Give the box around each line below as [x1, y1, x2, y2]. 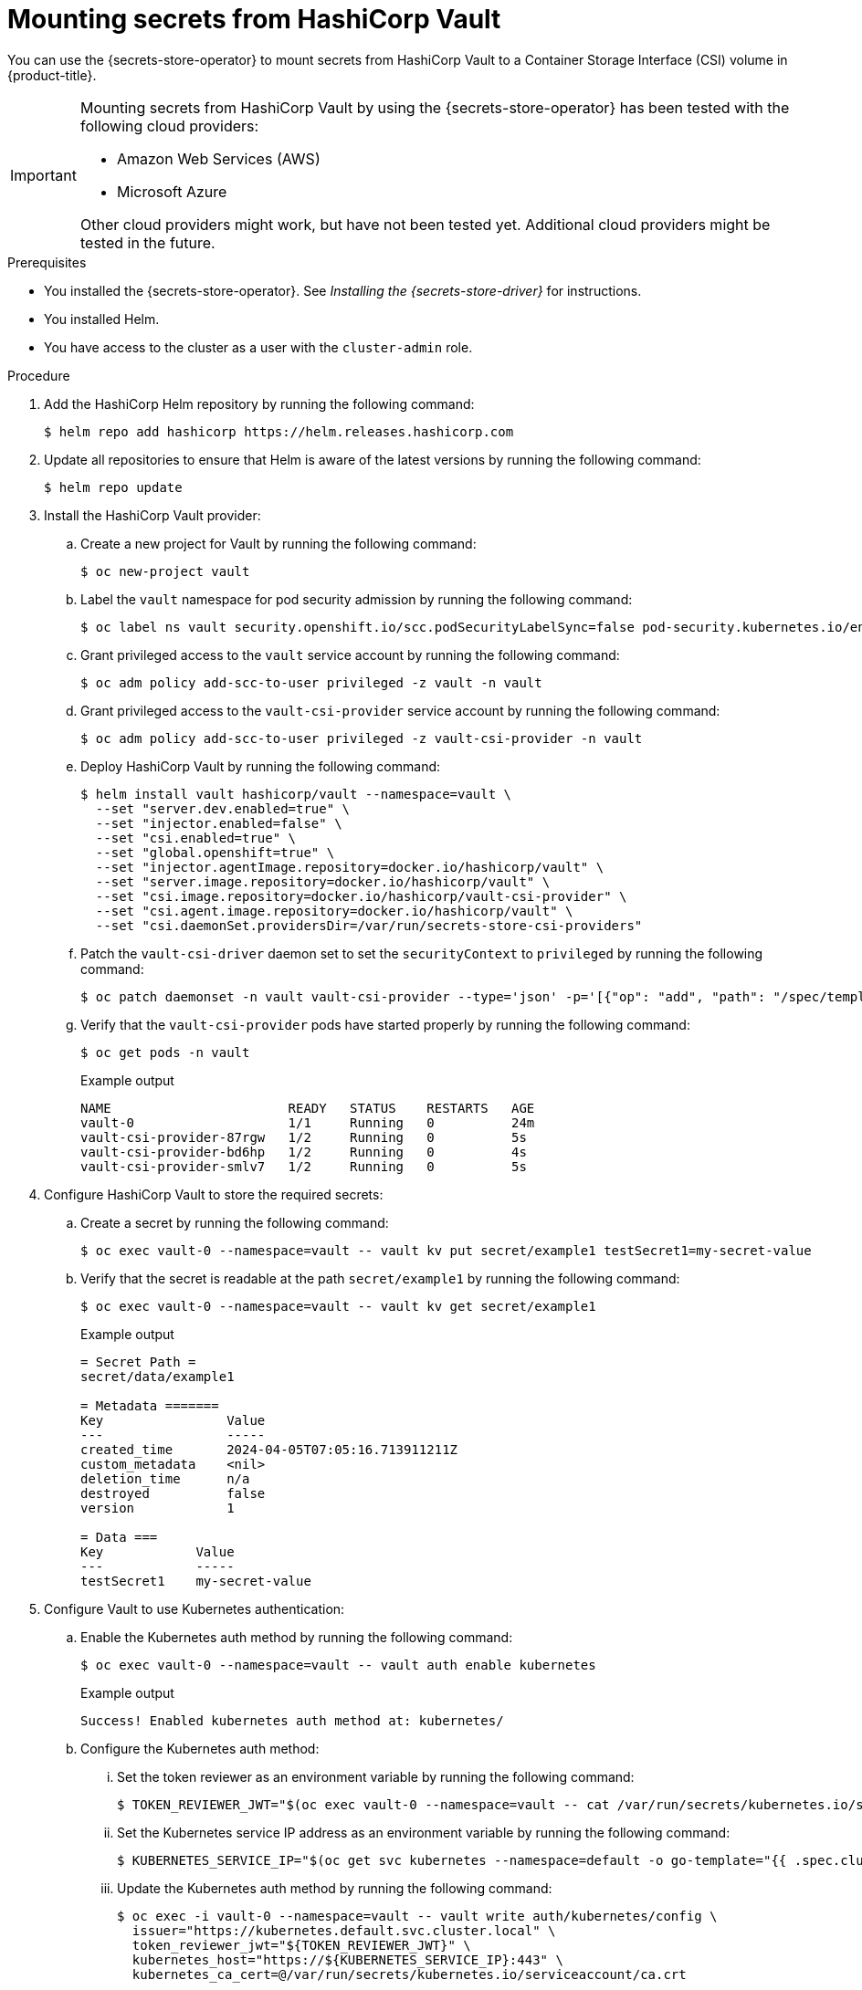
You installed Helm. [44, 310, 160, 327]
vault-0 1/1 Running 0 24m [80, 1115, 535, 1130]
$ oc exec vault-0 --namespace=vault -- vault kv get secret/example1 [80, 1298, 596, 1314]
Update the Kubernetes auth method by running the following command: [117, 1880, 552, 1896]
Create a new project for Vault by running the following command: [80, 535, 477, 551]
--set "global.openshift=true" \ [95, 844, 335, 860]
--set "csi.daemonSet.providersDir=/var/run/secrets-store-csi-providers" [95, 917, 643, 933]
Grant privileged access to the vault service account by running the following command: [80, 646, 620, 663]
